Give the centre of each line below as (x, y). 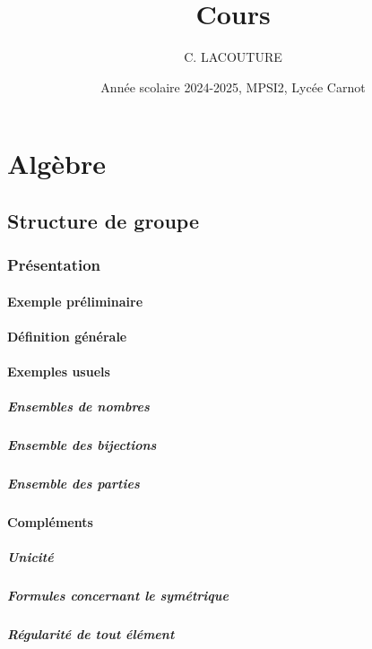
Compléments (50, 522)
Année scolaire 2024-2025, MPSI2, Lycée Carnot (233, 87)
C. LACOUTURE (233, 57)
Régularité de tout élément (91, 634)
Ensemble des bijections (82, 445)
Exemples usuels (59, 372)
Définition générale (67, 336)
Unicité (30, 557)
